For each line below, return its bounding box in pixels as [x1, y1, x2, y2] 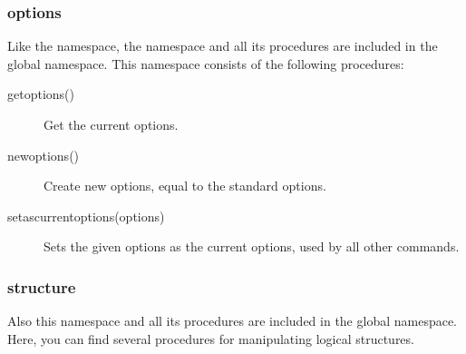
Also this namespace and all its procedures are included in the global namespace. [7, 311, 458, 330]
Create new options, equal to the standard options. [44, 176, 326, 195]
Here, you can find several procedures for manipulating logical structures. [7, 329, 414, 348]
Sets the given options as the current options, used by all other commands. [44, 237, 460, 256]
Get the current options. [44, 115, 179, 133]
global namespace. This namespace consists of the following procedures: [7, 54, 404, 73]
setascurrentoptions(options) [7, 206, 165, 225]
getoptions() [7, 84, 74, 103]
